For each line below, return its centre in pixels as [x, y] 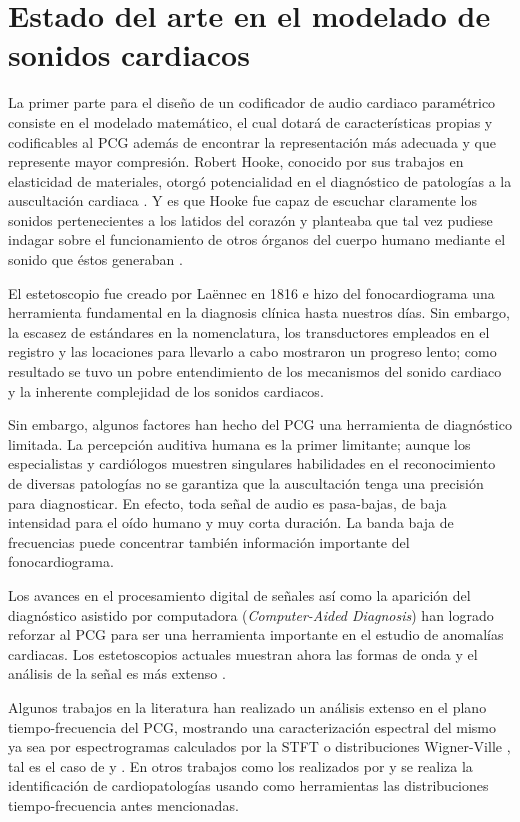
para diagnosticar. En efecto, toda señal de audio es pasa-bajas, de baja [227, 502]
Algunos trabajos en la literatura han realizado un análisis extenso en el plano [247, 706]
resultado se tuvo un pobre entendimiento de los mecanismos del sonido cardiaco [255, 371]
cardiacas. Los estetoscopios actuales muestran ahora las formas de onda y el [243, 653]
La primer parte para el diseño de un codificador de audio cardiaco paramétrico [252, 102]
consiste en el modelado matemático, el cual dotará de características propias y [250, 121]
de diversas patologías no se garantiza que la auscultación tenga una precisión [246, 483]
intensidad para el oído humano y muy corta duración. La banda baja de [231, 522]
